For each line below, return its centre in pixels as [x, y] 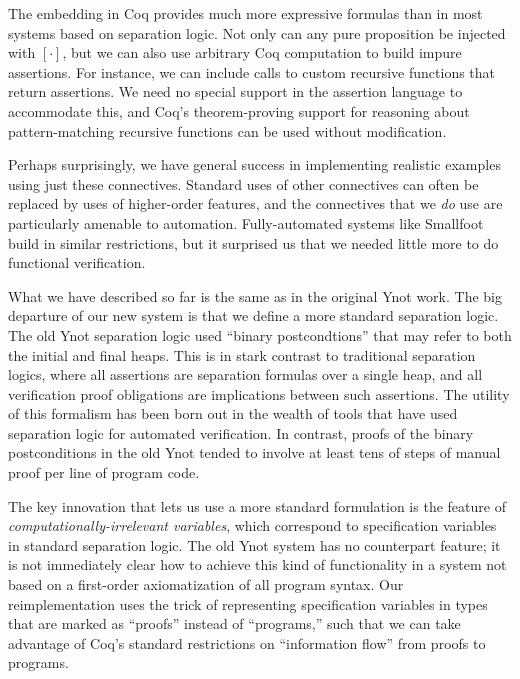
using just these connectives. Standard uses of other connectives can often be [243, 183]
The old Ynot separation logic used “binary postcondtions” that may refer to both [260, 334]
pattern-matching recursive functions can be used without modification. [227, 130]
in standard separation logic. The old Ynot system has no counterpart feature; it [254, 544]
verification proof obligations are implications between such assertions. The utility [259, 393]
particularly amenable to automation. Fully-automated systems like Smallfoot [246, 222]
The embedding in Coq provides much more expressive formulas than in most [245, 13]
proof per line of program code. [104, 472]
